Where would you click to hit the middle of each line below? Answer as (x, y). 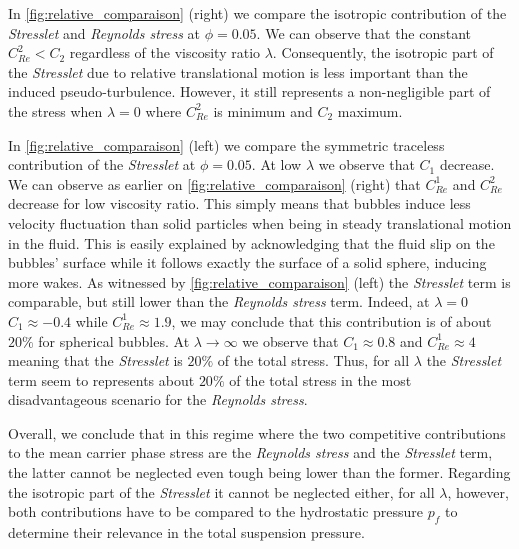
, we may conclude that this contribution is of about (331, 320)
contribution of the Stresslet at (102, 164)
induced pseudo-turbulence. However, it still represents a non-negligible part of (249, 91)
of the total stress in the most (320, 379)
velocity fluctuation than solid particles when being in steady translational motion (260, 222)
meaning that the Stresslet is (95, 360)
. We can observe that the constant (364, 32)
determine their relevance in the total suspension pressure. (186, 532)
